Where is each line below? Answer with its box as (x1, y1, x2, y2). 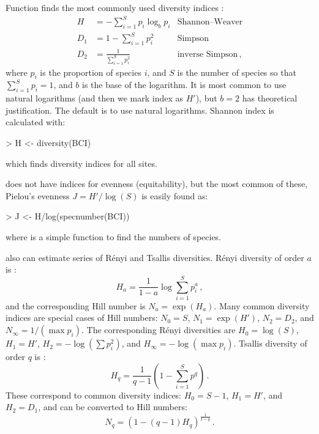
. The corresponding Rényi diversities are (81, 323, 236, 336)
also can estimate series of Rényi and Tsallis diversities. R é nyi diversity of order (6, 251, 304, 263)
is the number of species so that (177, 65, 296, 78)
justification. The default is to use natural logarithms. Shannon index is (6, 103, 274, 116)
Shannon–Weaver (177, 18, 243, 27)
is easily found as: (141, 189, 208, 202)
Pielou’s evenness (6, 189, 70, 202)
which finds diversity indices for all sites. (6, 156, 157, 169)
